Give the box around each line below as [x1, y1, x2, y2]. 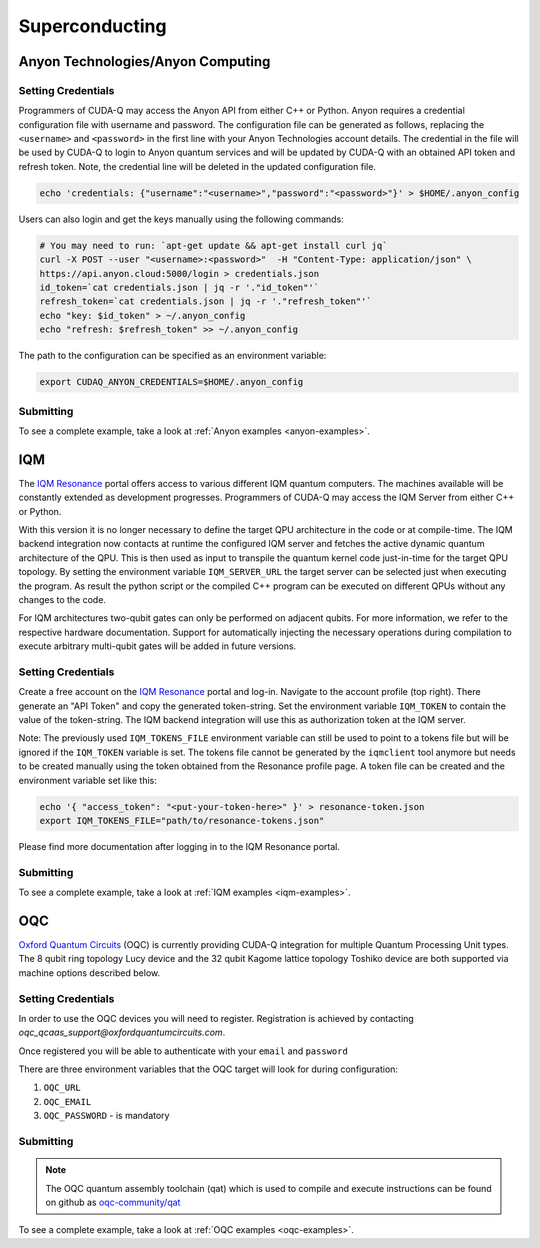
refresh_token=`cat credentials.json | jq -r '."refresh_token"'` [39, 296, 372, 307]
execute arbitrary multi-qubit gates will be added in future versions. [18, 640, 297, 652]
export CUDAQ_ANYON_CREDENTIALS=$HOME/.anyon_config [39, 376, 304, 388]
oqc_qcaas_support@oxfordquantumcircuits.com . [18, 1026, 226, 1039]
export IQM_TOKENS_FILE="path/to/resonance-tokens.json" [39, 815, 325, 826]
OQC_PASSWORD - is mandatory [43, 1110, 170, 1122]
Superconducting [18, 15, 167, 37]
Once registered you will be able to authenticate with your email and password [18, 1045, 349, 1057]
